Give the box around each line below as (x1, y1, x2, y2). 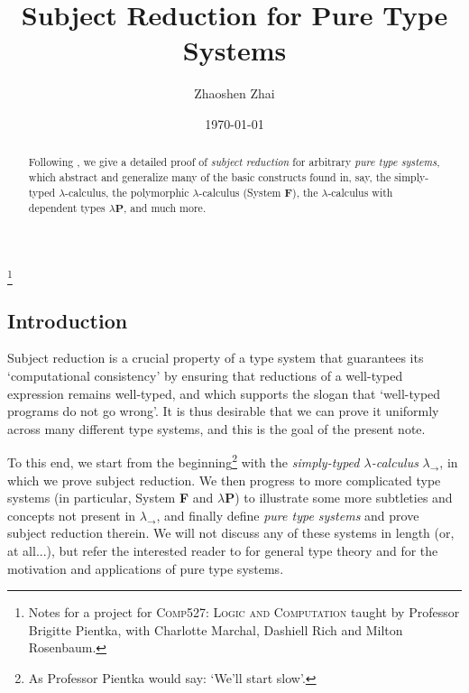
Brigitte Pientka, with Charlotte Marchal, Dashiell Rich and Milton (28, 620, 403, 639)
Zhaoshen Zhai (194, 84, 275, 103)
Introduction (7, 306, 128, 334)
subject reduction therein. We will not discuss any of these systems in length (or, (7, 523, 455, 542)
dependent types (28, 200, 106, 216)
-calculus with (327, 184, 393, 199)
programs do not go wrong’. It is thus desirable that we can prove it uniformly (7, 402, 439, 420)
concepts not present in (7, 505, 136, 524)
